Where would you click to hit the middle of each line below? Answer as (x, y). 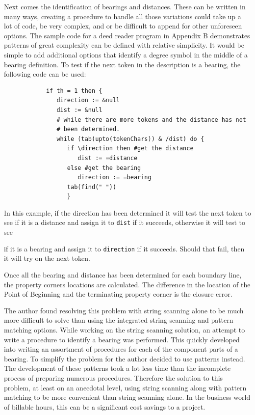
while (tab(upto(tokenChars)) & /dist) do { (130, 139)
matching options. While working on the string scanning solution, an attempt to (125, 329)
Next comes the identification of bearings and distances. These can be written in (125, 6)
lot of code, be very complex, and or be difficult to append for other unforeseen (123, 26)
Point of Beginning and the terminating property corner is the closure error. (118, 294)
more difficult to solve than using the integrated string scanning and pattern (119, 320)
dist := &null (79, 110)
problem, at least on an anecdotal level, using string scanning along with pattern (125, 387)
